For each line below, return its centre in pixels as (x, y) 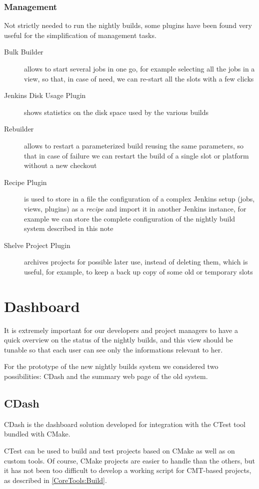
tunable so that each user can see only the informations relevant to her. (113, 349)
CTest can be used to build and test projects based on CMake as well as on (119, 450)
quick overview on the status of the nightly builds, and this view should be (118, 340)
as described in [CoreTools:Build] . (55, 480)
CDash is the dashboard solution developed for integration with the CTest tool (125, 424)
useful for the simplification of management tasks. (80, 35)
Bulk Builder (24, 52)
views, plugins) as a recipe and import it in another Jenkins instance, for (135, 208)
